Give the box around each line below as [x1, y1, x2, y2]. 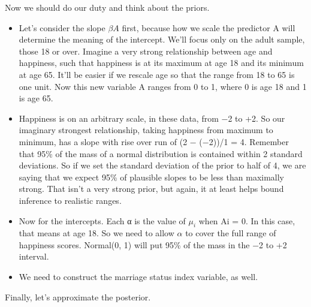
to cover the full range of [185, 227, 276, 239]
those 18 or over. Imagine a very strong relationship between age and [19, 44, 273, 57]
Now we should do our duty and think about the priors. [5, 1, 210, 13]
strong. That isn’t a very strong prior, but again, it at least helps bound [19, 182, 284, 195]
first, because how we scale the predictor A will [122, 21, 295, 34]
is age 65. [19, 92, 53, 104]
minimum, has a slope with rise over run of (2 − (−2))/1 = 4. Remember [19, 135, 289, 148]
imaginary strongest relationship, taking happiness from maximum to [19, 124, 273, 136]
